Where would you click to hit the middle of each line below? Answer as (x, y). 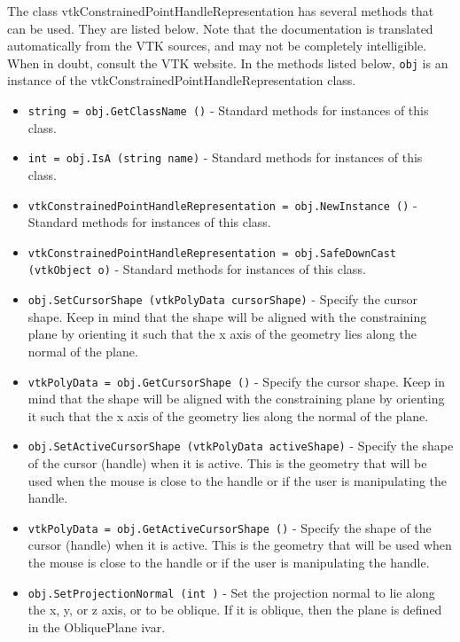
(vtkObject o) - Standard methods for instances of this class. (197, 269)
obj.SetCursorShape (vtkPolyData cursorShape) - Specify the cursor (223, 299)
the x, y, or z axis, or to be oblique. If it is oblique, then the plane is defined (235, 610)
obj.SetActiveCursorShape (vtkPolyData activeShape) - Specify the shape (241, 446)
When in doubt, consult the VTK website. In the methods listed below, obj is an (228, 63)
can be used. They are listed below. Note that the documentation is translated (220, 28)
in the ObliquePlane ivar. (97, 626)
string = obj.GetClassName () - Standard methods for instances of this (228, 110)
